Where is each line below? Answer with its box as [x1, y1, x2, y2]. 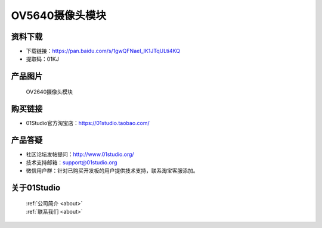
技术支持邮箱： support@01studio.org [26, 159, 117, 166]
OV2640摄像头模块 [26, 88, 73, 95]
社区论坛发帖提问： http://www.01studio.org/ [26, 151, 134, 158]
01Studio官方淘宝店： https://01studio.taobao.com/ [26, 119, 150, 126]
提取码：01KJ [26, 55, 59, 63]
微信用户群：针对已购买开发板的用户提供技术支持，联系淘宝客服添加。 [26, 167, 199, 174]
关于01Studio [11, 183, 61, 193]
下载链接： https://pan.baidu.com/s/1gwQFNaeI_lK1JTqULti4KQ [26, 48, 180, 55]
